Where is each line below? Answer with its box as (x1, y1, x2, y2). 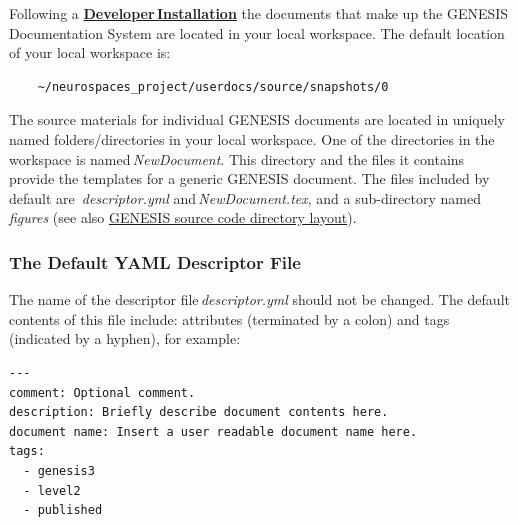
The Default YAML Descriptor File (9, 249, 301, 274)
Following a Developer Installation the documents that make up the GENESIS (9, 3, 509, 23)
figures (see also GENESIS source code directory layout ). (9, 207, 357, 228)
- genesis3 (23, 463, 95, 478)
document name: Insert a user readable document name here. (9, 424, 418, 439)
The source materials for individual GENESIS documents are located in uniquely (9, 109, 505, 130)
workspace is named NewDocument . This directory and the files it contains (9, 148, 465, 169)
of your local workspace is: (9, 42, 171, 63)
